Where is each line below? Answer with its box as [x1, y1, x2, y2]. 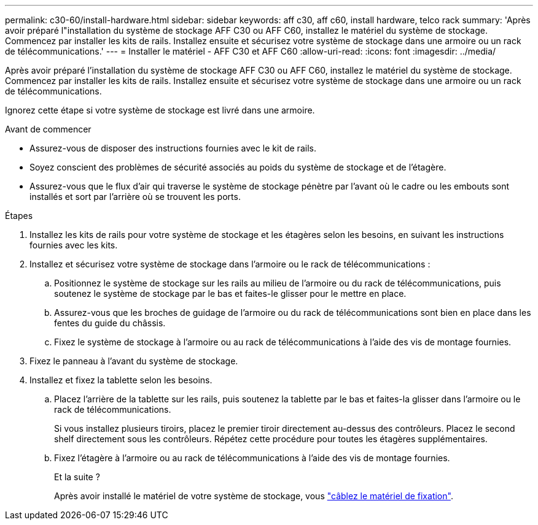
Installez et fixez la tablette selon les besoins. [29, 375, 212, 385]
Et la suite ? [54, 472, 100, 482]
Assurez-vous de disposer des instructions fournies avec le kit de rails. [29, 143, 316, 153]
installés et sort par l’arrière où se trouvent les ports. [29, 191, 241, 202]
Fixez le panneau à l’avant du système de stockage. [29, 356, 238, 366]
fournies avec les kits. [29, 240, 118, 250]
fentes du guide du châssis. [54, 318, 166, 328]
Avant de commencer [5, 124, 92, 134]
